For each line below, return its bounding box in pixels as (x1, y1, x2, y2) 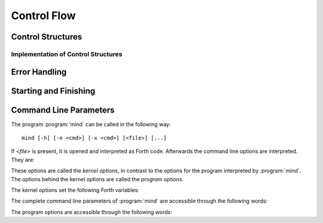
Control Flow (11, 9, 76, 22)
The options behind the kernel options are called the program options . (11, 175, 184, 182)
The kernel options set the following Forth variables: (11, 187, 140, 194)
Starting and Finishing (11, 85, 96, 96)
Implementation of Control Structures (11, 50, 123, 58)
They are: (11, 156, 35, 163)
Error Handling (11, 66, 67, 77)
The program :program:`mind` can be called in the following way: (11, 120, 171, 128)
